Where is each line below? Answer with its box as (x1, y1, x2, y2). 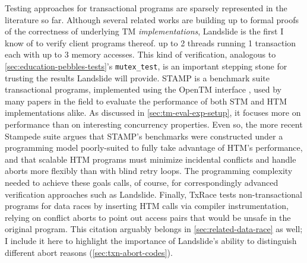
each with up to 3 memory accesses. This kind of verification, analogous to (5, 48, 276, 61)
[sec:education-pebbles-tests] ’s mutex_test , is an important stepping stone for (5, 59, 287, 72)
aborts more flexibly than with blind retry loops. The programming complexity (5, 164, 293, 177)
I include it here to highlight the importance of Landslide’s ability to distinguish (5, 234, 297, 246)
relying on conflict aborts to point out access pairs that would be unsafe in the (5, 211, 291, 223)
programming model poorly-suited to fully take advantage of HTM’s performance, (5, 141, 303, 154)
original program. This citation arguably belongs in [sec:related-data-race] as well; (5, 223, 303, 235)
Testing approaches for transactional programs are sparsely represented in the (5, 2, 287, 14)
